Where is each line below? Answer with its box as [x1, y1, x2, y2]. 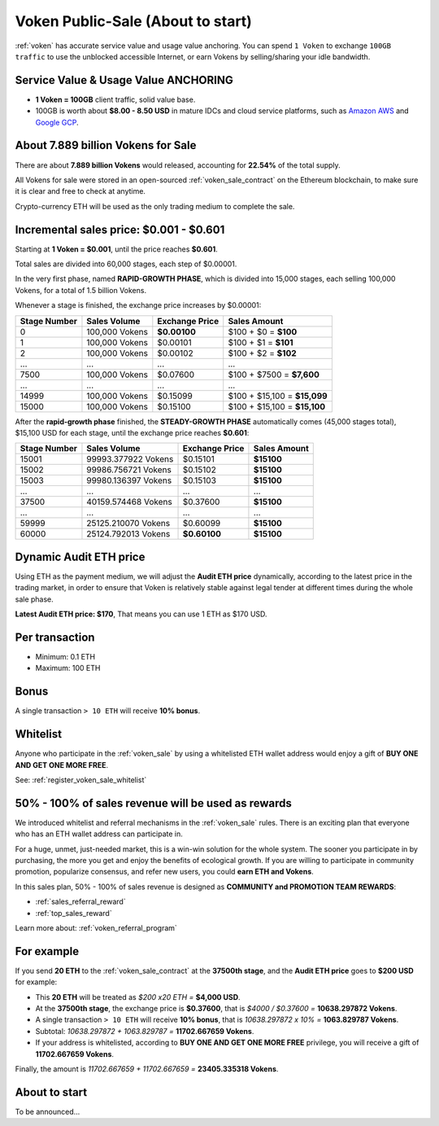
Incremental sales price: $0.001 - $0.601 [15, 222, 225, 236]
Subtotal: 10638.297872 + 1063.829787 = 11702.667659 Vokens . [35, 1026, 254, 1036]
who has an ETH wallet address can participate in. [15, 829, 183, 839]
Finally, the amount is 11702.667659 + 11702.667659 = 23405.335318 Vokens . [15, 1063, 279, 1074]
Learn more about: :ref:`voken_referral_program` [15, 922, 178, 932]
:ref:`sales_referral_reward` [35, 896, 126, 907]
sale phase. [15, 594, 54, 604]
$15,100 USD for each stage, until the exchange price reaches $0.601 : [15, 427, 250, 437]
